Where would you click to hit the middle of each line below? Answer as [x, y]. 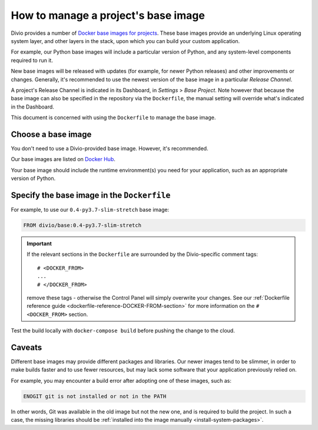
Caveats [26, 347]
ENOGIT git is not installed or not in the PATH [95, 396]
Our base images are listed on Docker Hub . [63, 159]
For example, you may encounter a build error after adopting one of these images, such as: [121, 380]
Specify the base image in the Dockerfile [91, 195]
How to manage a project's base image [108, 15]
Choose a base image [51, 134]
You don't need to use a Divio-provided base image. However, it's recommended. [110, 148]
